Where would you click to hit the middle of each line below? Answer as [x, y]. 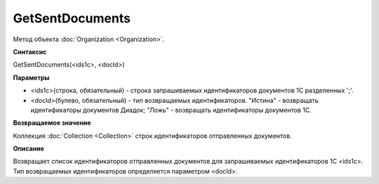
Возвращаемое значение [52, 123]
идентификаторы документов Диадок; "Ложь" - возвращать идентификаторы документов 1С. [171, 110]
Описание [29, 149]
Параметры [31, 78]
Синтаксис [30, 52]
